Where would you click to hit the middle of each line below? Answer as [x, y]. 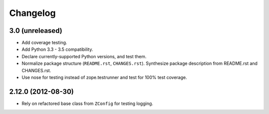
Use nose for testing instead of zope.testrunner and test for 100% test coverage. [104, 78]
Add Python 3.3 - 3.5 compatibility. [57, 49]
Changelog [32, 13]
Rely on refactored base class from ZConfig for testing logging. [87, 103]
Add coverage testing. [44, 43]
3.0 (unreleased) [36, 31]
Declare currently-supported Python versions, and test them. [84, 56]
